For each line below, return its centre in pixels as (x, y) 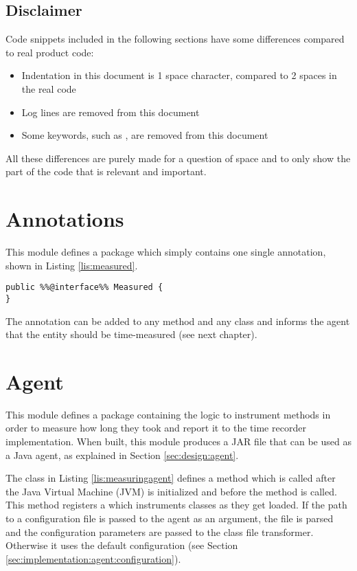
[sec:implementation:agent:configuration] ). (93, 558)
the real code (49, 88)
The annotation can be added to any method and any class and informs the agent (178, 321)
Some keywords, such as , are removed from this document (145, 135)
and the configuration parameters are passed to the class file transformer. (160, 531)
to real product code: (50, 52)
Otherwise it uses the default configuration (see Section (122, 545)
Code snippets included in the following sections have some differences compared (175, 39)
